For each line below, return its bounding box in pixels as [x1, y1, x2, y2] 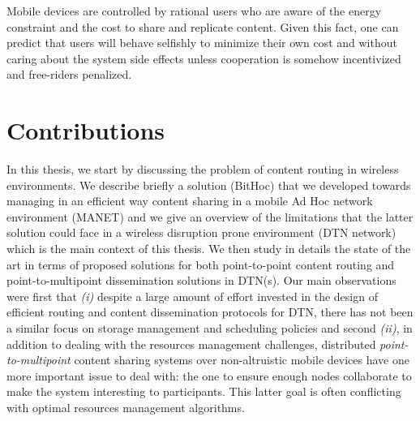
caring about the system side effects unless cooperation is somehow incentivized [6, 49, 401, 67]
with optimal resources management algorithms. [6, 399, 245, 415]
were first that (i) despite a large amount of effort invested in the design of [6, 287, 378, 304]
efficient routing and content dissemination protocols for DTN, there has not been [6, 303, 414, 320]
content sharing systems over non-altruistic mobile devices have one [74, 351, 409, 368]
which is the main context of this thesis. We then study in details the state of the [6, 240, 411, 257]
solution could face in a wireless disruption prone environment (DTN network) [6, 224, 396, 241]
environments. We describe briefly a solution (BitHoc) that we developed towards [6, 176, 411, 193]
